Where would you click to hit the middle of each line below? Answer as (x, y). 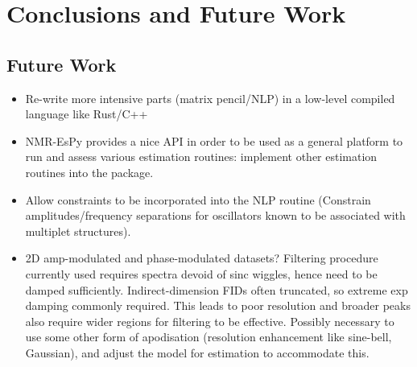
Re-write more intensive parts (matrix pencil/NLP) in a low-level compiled (210, 98)
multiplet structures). (78, 231)
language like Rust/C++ (87, 114)
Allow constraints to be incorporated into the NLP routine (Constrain (198, 199)
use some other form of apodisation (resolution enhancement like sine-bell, (208, 337)
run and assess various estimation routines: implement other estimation (201, 157)
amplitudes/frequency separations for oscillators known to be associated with (215, 215)
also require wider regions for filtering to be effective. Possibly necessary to (210, 321)
